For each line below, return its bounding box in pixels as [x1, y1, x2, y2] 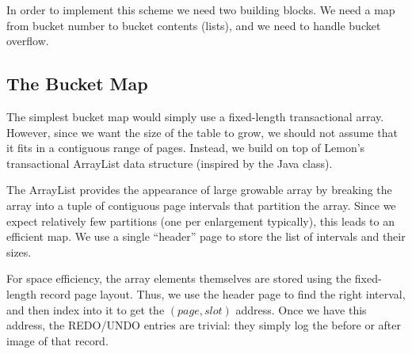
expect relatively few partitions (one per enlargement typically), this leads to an [6, 212, 395, 229]
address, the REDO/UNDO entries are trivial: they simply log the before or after [6, 317, 401, 333]
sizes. [6, 243, 32, 260]
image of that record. [6, 332, 109, 348]
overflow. [6, 32, 49, 49]
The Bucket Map [6, 71, 148, 96]
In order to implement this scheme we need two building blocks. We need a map [6, 2, 395, 17]
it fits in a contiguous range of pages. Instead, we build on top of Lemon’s [6, 139, 365, 156]
